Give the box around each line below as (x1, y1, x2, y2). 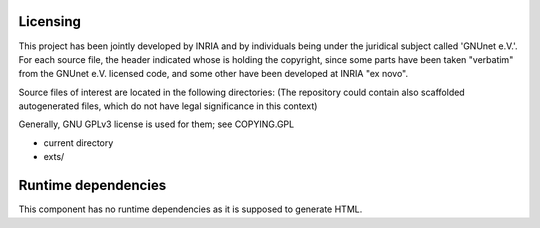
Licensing (18, 13, 82, 30)
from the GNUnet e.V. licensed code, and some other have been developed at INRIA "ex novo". (18, 68, 409, 80)
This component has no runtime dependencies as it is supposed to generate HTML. (18, 203, 363, 215)
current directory (43, 136, 114, 149)
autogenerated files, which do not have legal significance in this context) (18, 100, 318, 112)
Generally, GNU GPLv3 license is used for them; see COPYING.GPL (18, 118, 295, 130)
